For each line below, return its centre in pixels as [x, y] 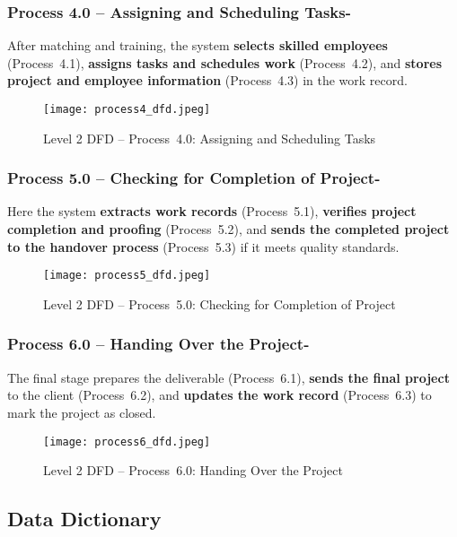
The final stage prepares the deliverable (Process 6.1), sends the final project [228, 377]
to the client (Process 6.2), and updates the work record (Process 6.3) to [220, 395]
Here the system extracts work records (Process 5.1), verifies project [212, 211]
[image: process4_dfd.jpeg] [127, 109]
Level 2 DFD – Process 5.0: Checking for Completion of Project [220, 303]
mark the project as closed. [82, 412]
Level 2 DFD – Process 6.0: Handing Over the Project [193, 470]
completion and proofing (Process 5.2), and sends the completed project [228, 229]
